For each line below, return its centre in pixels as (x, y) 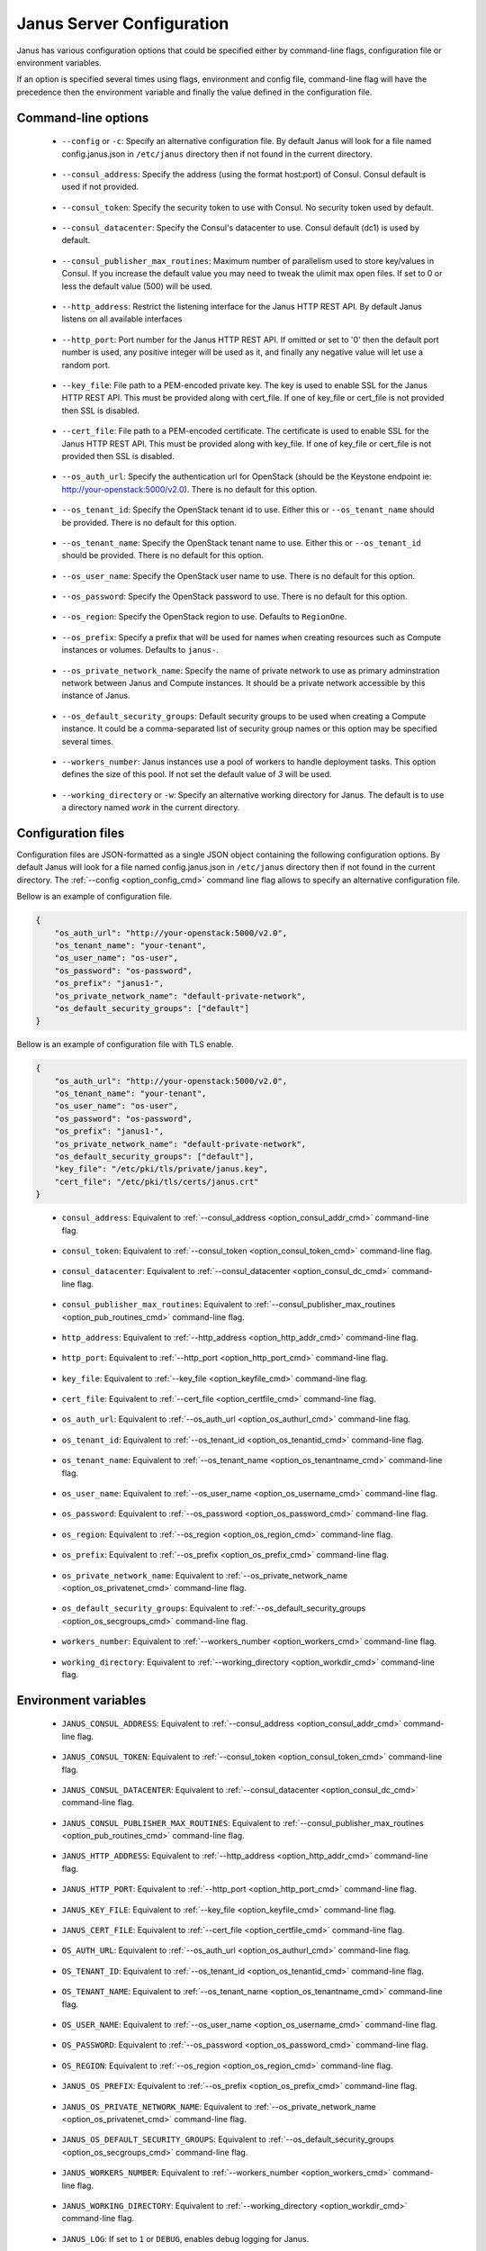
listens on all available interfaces (122, 319)
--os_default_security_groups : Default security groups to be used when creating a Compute (244, 716)
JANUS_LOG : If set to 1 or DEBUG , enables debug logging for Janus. (185, 2238)
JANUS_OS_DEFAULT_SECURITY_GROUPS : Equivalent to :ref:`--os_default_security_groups (228, 2139)
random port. (86, 365)
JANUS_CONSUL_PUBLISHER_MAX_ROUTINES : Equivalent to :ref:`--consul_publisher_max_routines (243, 1822)
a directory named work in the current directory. (151, 808)
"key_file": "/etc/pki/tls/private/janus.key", (162, 1169)
